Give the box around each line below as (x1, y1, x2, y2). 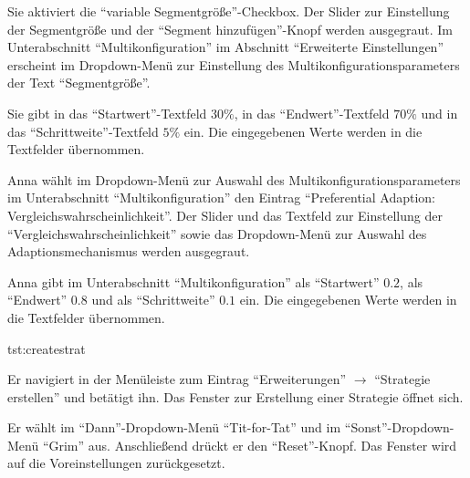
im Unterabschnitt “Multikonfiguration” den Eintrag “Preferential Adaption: (7, 188, 435, 207)
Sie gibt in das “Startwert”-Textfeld (7, 103, 207, 122)
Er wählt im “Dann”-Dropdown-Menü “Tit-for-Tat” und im (7, 418, 341, 437)
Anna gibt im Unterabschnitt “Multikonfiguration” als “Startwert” (7, 272, 380, 291)
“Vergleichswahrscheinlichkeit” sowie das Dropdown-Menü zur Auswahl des (7, 223, 427, 243)
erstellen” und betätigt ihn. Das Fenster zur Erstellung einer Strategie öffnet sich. (7, 387, 464, 406)
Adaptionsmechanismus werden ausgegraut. (7, 242, 250, 261)
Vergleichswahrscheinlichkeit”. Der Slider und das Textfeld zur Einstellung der (7, 205, 443, 224)
